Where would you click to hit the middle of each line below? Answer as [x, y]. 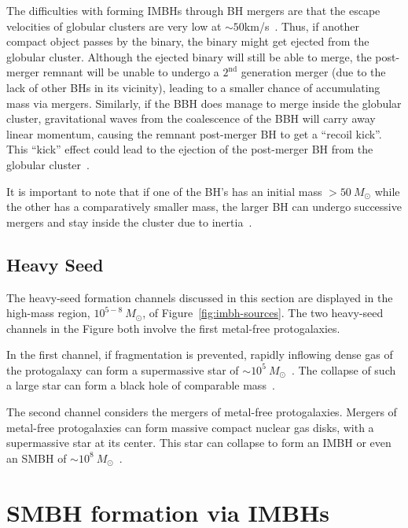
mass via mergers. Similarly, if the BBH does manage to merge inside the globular [204, 103]
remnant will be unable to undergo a [131, 72]
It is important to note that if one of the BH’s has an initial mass [164, 191]
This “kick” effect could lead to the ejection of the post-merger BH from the [190, 149]
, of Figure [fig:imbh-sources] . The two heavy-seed [263, 313]
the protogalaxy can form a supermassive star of [123, 369]
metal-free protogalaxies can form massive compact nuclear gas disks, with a [190, 427]
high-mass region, [48, 313]
